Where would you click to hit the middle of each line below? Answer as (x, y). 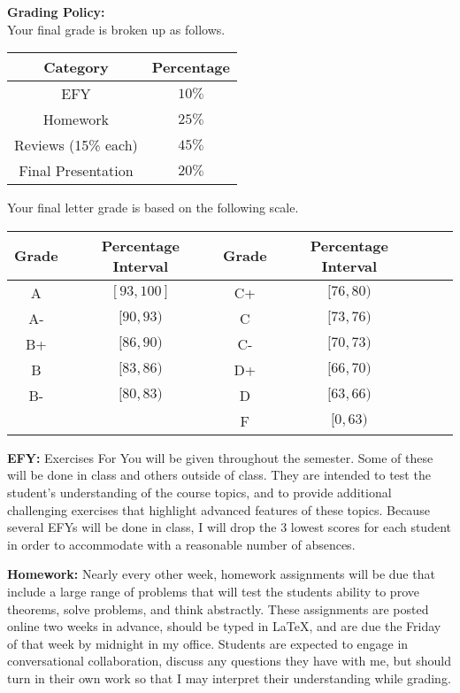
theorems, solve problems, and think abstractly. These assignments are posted (218, 608)
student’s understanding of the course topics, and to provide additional (199, 492)
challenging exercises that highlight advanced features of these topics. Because (218, 509)
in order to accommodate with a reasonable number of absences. (181, 544)
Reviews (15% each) (76, 145)
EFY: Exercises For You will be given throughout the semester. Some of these (220, 457)
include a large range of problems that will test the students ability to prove (213, 591)
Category (76, 67)
